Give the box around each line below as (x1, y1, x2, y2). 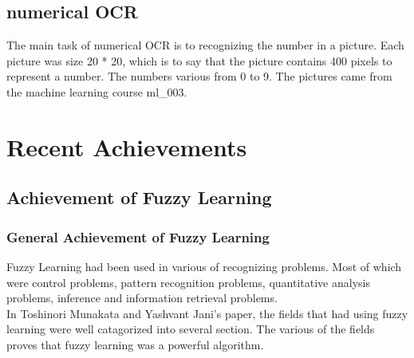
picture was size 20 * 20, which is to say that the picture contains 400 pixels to (6, 52, 392, 69)
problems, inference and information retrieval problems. (6, 289, 278, 306)
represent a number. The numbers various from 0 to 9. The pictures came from (6, 68, 392, 85)
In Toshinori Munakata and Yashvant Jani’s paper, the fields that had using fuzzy (6, 305, 408, 321)
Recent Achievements (6, 130, 247, 163)
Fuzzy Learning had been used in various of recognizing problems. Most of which (6, 258, 402, 274)
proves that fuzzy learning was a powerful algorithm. (6, 336, 264, 352)
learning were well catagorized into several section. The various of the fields (6, 321, 375, 337)
